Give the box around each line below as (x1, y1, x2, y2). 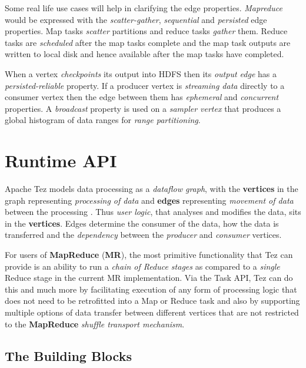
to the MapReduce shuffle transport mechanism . (5, 317, 185, 330)
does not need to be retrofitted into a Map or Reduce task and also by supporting (5, 294, 300, 307)
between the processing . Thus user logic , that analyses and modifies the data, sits (5, 205, 301, 218)
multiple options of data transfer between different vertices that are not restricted (5, 306, 299, 318)
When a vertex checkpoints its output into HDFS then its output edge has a (5, 67, 277, 79)
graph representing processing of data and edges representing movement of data (5, 194, 294, 206)
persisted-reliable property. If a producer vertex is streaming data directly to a (5, 79, 285, 91)
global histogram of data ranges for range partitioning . (5, 114, 201, 126)
